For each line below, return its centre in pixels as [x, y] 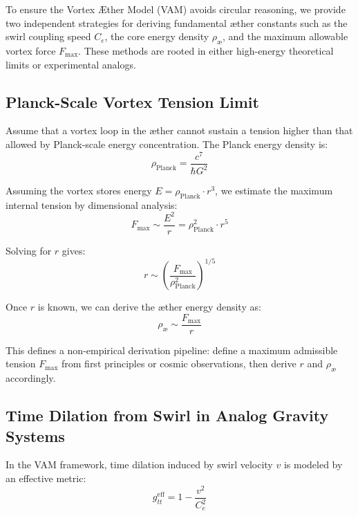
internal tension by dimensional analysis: [92, 204]
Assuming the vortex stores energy [79, 191]
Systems [35, 435]
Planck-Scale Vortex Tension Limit [132, 101]
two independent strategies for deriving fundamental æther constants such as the [177, 22]
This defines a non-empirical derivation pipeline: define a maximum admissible [172, 350]
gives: [74, 250]
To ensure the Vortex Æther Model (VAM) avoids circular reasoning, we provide [176, 9]
